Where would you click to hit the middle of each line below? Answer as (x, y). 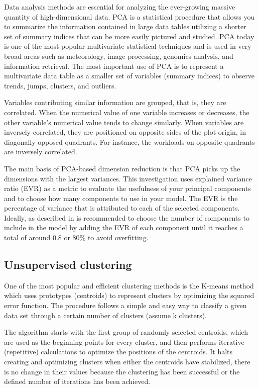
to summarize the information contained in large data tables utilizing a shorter (125, 26)
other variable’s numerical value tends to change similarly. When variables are (124, 122)
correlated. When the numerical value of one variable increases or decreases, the (127, 112)
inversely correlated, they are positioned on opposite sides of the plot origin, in (125, 132)
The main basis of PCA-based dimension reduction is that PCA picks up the (122, 168)
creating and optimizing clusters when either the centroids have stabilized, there (127, 362)
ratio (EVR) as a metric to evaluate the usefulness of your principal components (127, 188)
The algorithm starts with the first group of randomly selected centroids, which (126, 332)
